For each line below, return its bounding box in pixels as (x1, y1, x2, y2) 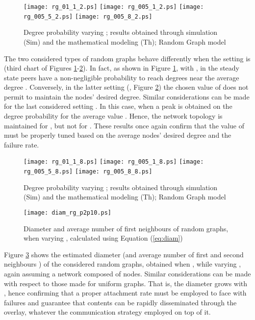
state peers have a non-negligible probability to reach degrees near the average (4, 72, 239, 82)
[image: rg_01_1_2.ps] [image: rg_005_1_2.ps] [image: (24, 3, 204, 10)
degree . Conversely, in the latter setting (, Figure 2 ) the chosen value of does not (4, 82, 249, 92)
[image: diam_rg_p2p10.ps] (24, 209, 111, 216)
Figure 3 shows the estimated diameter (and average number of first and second (4, 249, 244, 259)
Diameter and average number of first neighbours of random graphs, (24, 223, 229, 233)
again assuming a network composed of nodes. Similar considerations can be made (4, 268, 251, 278)
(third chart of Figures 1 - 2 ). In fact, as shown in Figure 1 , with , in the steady (4, 63, 240, 73)
